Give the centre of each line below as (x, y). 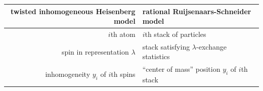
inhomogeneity (68, 74)
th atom (123, 34)
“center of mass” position (181, 69)
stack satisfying (166, 46)
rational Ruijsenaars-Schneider (197, 11)
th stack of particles (176, 34)
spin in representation (95, 51)
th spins (123, 74)
